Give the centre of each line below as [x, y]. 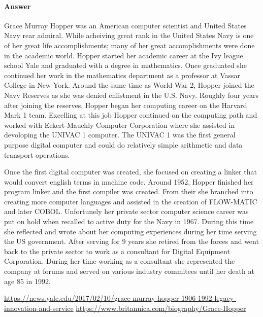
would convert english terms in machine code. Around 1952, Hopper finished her [129, 181]
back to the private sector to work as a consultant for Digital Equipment [117, 251]
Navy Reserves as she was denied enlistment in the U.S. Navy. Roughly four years [131, 95]
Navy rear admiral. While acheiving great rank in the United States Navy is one [129, 35]
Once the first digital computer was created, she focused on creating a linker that [130, 172]
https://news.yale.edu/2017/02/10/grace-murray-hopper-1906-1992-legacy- [120, 298]
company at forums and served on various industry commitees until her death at [129, 271]
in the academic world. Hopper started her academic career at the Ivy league [124, 55]
